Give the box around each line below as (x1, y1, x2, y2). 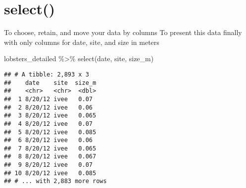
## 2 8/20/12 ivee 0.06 (4, 104, 93, 111)
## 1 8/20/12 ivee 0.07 (4, 95, 93, 103)
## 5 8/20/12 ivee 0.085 (4, 128, 97, 136)
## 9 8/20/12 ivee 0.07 (4, 161, 93, 169)
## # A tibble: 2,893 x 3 (4, 71, 89, 78)
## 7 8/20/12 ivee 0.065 (4, 145, 97, 152)
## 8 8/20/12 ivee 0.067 (4, 153, 97, 160)
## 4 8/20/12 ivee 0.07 (4, 120, 93, 127)
